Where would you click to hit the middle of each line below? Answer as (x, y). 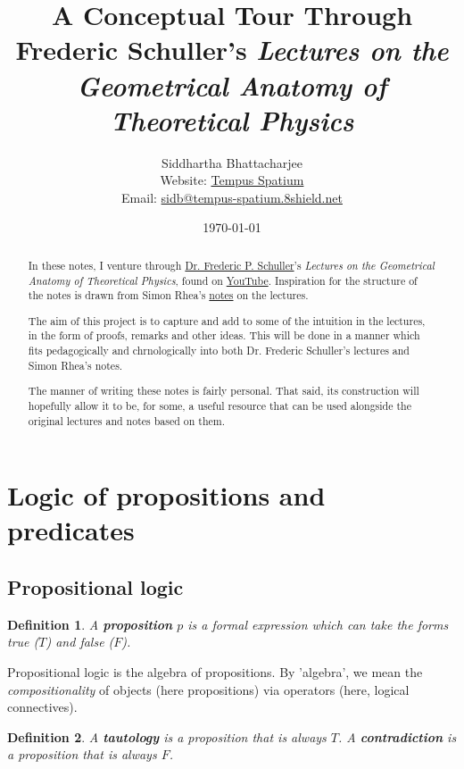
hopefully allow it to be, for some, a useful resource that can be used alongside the (220, 405)
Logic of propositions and (166, 495)
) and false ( (80, 642)
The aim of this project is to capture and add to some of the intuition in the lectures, (227, 320)
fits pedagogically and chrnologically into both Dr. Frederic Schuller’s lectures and (219, 351)
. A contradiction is (398, 736)
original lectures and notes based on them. (127, 420)
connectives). (42, 707)
